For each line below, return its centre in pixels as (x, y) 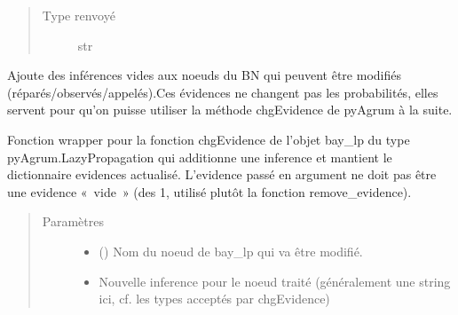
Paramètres (73, 221)
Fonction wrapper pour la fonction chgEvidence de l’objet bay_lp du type (209, 139)
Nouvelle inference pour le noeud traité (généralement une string (275, 281)
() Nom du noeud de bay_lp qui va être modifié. (231, 251)
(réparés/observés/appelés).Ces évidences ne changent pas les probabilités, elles (223, 92)
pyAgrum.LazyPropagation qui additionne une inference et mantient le (200, 157)
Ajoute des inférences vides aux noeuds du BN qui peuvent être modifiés (204, 75)
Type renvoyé (79, 15)
